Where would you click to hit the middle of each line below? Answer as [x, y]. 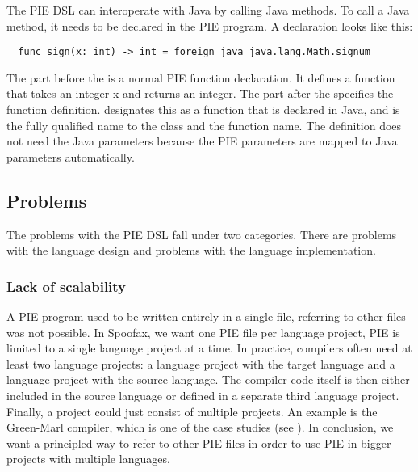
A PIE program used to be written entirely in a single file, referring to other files [206, 316]
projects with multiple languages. [88, 459]
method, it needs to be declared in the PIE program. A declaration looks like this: [210, 25]
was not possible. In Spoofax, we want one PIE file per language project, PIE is [203, 332]
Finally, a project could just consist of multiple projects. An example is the [192, 411]
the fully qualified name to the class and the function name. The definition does [204, 125]
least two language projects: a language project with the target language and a [201, 363]
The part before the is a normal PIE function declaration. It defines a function [201, 77]
